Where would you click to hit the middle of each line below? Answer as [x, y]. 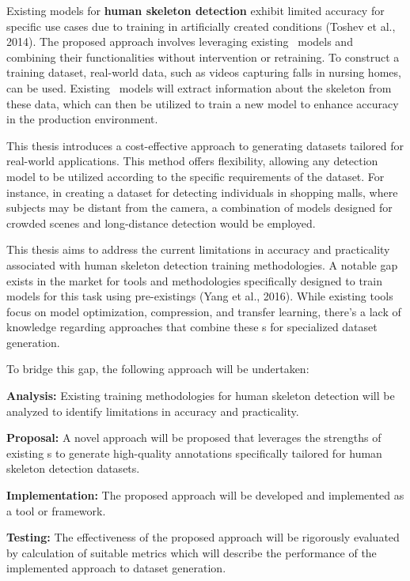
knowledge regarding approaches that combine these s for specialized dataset [192, 327]
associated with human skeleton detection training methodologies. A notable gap [202, 264]
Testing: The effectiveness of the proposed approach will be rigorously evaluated [203, 537]
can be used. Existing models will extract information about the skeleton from [199, 87]
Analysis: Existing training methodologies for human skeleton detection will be [201, 396]
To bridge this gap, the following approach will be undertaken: [158, 369]
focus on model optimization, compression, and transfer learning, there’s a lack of [204, 311]
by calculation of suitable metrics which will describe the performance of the [192, 552]
